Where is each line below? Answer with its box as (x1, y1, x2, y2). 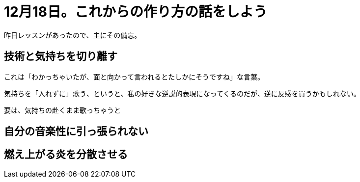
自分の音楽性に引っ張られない (4, 125, 148, 138)
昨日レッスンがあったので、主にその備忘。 (4, 30, 141, 39)
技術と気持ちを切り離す (4, 50, 117, 63)
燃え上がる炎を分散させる (4, 148, 128, 161)
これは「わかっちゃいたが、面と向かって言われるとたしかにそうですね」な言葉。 (4, 72, 265, 81)
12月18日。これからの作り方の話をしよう (4, 3, 268, 20)
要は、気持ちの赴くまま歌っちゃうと (4, 105, 121, 114)
